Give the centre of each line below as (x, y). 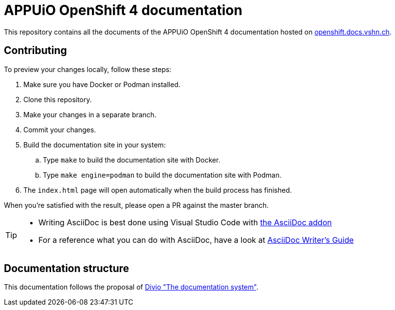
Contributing (36, 51)
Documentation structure (67, 269)
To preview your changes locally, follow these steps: (88, 69)
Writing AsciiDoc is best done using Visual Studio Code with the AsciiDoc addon (185, 222)
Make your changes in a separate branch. (90, 114)
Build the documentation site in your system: (95, 145)
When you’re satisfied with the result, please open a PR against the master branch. (136, 205)
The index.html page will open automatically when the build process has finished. (158, 190)
